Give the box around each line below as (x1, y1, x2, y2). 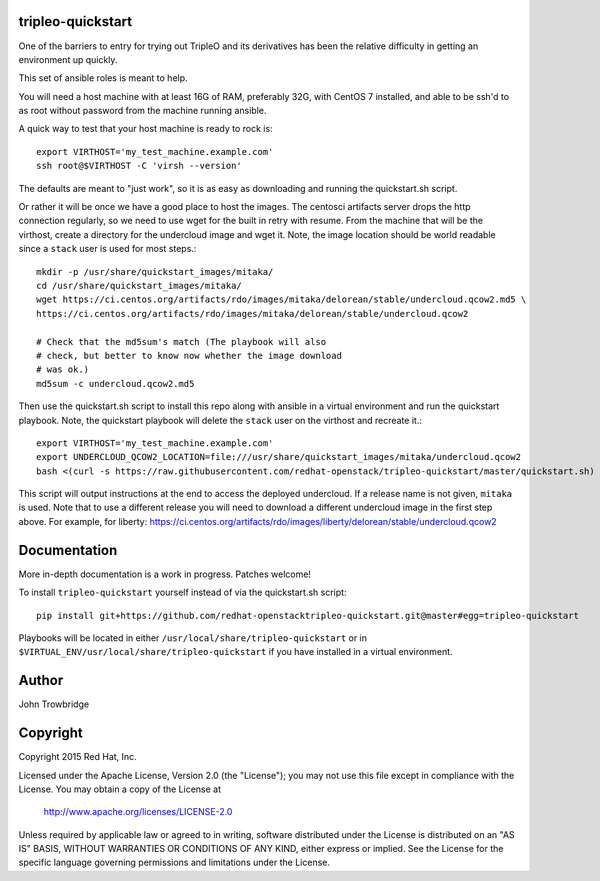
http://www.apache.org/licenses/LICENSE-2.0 (43, 806, 233, 818)
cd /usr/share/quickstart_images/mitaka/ (36, 280, 242, 291)
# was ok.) (36, 364, 90, 375)
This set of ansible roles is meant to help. (18, 72, 189, 84)
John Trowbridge (18, 698, 90, 710)
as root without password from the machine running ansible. (18, 105, 267, 117)
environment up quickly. (18, 53, 118, 65)
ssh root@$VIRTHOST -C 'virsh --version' (36, 160, 242, 172)
